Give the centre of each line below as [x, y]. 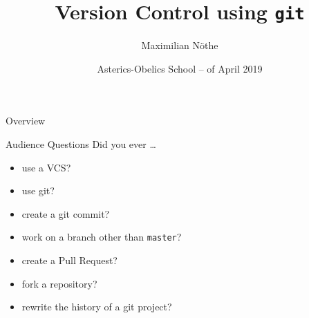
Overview [26, 121]
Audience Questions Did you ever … [81, 144]
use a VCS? [46, 167]
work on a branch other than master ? [102, 237]
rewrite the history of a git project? [97, 307]
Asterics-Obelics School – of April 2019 [180, 68]
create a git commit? [66, 213]
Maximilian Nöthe [180, 45]
